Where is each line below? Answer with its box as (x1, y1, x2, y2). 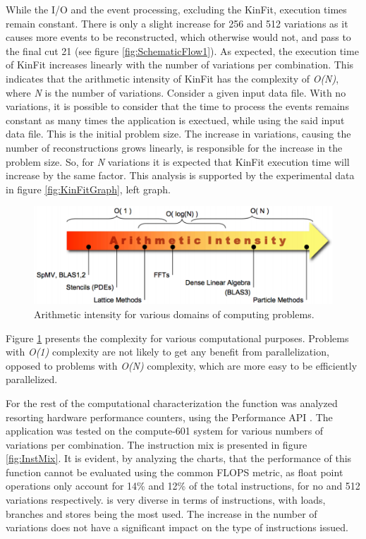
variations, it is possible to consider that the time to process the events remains (6, 99, 349, 114)
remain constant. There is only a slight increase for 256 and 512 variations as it (6, 16, 348, 30)
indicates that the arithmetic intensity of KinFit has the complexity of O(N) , (6, 71, 339, 85)
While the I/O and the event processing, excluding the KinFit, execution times (6, 2, 347, 16)
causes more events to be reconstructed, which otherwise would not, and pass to (6, 30, 351, 44)
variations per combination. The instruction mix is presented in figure (6, 437, 307, 452)
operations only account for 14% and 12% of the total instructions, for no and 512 (6, 478, 360, 493)
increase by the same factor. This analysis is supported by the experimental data (6, 168, 355, 183)
